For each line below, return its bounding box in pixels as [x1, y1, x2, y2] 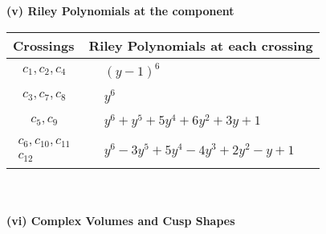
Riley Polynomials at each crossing [88, 35, 313, 55]
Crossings [13, 35, 75, 55]
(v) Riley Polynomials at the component [6, 2, 234, 18]
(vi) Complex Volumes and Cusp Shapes [6, 211, 235, 228]
